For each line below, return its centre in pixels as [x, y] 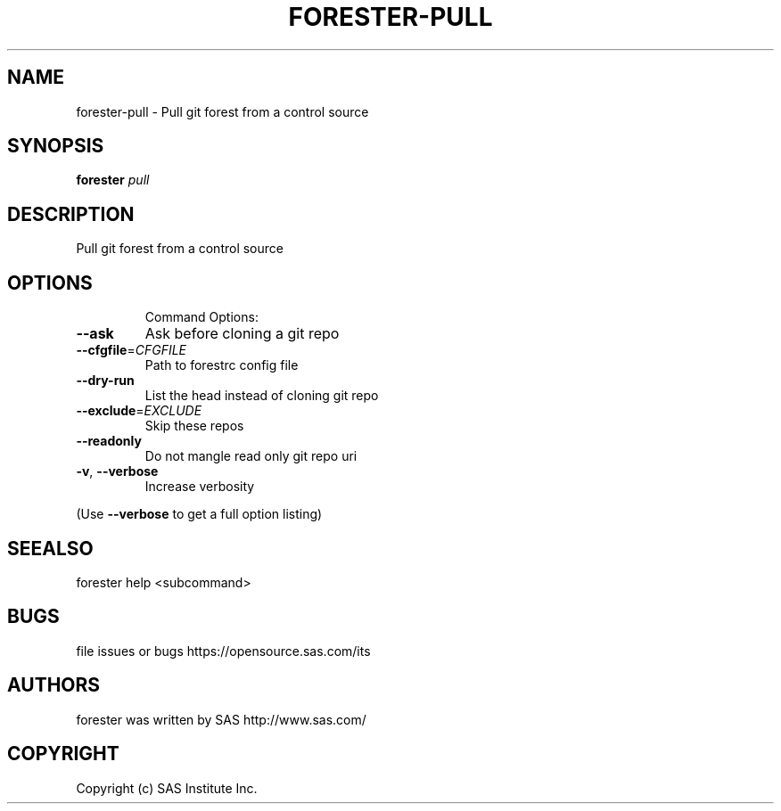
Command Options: [201, 317]
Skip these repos [194, 426]
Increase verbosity [200, 487]
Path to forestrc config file [222, 365]
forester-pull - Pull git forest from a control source [222, 111]
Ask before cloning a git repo [242, 334]
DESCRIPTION [71, 214]
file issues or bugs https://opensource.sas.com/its [223, 651]
